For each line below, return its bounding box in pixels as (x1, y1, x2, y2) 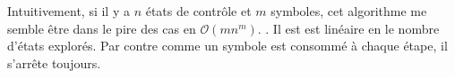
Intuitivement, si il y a (7, 2, 130, 19)
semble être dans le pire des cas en (7, 19, 196, 37)
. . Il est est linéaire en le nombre (257, 19, 440, 37)
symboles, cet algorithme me (270, 2, 427, 19)
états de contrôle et (145, 2, 252, 19)
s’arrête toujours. (7, 53, 101, 72)
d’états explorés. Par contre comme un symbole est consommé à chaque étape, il (7, 36, 448, 55)
